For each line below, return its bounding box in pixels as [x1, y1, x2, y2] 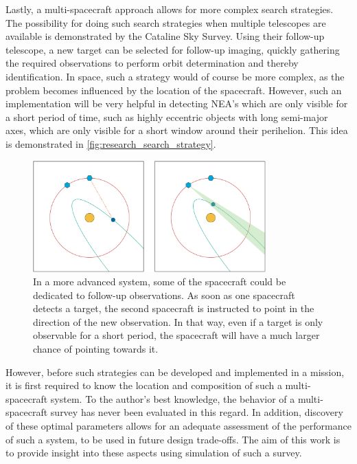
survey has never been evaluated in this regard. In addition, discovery [50, 405, 343, 419]
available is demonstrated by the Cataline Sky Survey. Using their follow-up [5, 29, 325, 43]
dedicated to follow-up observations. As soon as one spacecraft [33, 287, 295, 302]
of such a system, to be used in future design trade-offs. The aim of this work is [5, 432, 341, 446]
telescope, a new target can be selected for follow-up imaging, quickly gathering [5, 42, 340, 56]
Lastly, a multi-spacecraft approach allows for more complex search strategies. [5, 2, 334, 16]
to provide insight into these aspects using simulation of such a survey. [5, 445, 302, 460]
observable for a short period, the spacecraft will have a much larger [33, 328, 320, 342]
